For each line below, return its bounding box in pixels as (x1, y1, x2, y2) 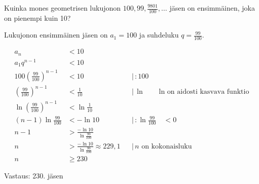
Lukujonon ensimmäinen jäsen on (4, 29, 108, 40)
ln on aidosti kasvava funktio (159, 88, 249, 96)
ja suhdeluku (139, 29, 179, 40)
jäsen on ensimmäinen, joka (169, 3, 255, 13)
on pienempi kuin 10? (4, 12, 71, 23)
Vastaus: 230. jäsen (4, 170, 63, 181)
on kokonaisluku (141, 142, 192, 150)
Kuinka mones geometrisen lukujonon (4, 3, 121, 13)
